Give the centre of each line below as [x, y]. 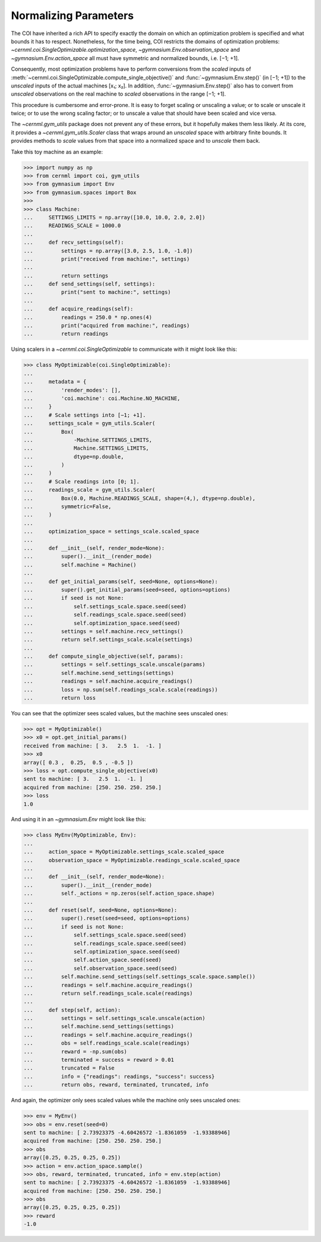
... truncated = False [69, 1068]
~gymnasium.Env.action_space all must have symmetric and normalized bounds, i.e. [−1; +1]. [125, 58]
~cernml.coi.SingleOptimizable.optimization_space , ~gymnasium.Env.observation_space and [125, 50]
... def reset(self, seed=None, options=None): [100, 910]
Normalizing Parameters [72, 15]
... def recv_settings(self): [74, 243]
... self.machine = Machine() [80, 565]
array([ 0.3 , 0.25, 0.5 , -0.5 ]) [78, 762]
